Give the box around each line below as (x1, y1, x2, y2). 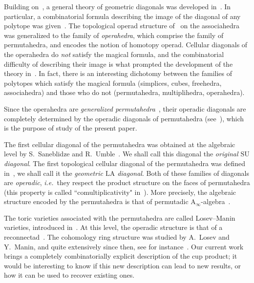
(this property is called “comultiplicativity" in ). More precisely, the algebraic (4, 187, 236, 197)
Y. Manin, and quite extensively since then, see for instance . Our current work (4, 241, 244, 251)
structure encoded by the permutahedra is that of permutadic (4, 196, 189, 207)
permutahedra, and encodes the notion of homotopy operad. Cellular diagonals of (4, 39, 248, 50)
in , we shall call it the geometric (4, 168, 103, 178)
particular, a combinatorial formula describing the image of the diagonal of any (4, 11, 241, 21)
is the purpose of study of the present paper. (4, 123, 137, 133)
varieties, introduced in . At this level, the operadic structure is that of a (4, 222, 223, 232)
